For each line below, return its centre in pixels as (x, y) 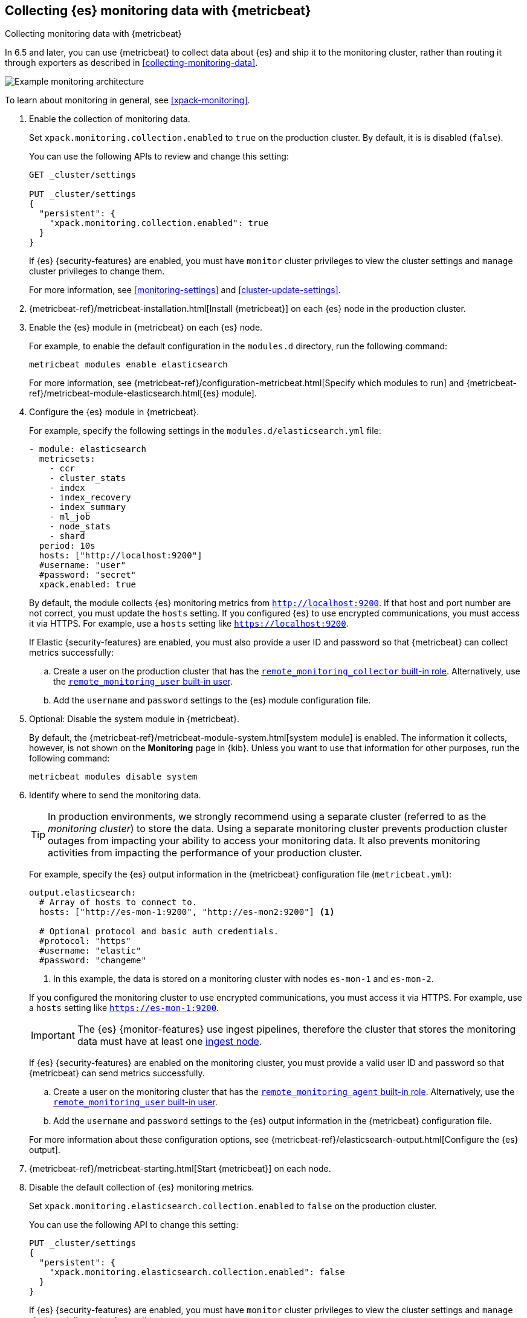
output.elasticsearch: (83, 893)
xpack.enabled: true (88, 585)
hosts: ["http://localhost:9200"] (121, 556)
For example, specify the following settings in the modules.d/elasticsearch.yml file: (205, 431)
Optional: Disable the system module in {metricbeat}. (134, 719)
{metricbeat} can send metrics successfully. (117, 1073)
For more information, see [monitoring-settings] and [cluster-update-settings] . (185, 290)
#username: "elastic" (90, 951)
